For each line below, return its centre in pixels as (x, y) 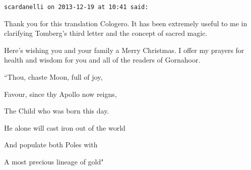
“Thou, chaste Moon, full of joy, (53, 77)
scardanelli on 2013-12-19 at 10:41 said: (76, 7)
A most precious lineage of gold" (54, 161)
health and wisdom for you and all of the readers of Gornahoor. (102, 60)
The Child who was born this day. (57, 111)
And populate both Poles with (51, 145)
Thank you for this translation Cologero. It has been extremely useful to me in (126, 23)
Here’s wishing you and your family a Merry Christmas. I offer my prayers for (124, 50)
